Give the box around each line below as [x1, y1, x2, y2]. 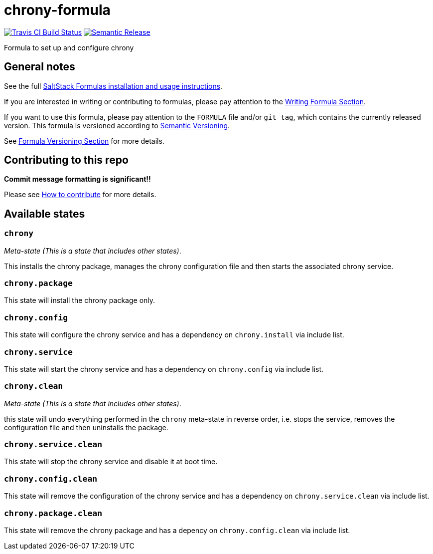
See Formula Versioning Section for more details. [4, 136, 164, 145]
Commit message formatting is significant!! [4, 175, 151, 184]
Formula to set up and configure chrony [4, 43, 134, 52]
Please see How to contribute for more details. [4, 190, 156, 199]
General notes [4, 60, 75, 73]
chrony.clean [4, 381, 63, 391]
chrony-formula [4, 1, 111, 18]
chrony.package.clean [4, 508, 102, 518]
